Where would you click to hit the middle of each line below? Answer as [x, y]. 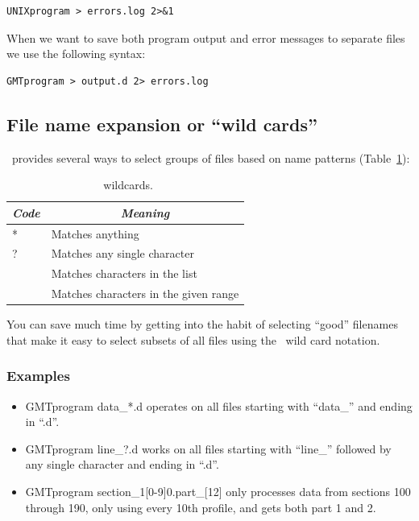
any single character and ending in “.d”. [122, 464]
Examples [38, 376]
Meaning [145, 212]
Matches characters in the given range [145, 294]
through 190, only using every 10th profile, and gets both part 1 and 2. [201, 507]
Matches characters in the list [124, 273]
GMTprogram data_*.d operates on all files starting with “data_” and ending [219, 405]
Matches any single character [122, 253]
